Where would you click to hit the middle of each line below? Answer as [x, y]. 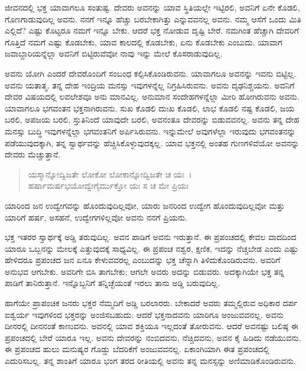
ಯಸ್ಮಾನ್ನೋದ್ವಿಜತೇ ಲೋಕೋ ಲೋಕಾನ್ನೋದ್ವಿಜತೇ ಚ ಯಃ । [110, 174]
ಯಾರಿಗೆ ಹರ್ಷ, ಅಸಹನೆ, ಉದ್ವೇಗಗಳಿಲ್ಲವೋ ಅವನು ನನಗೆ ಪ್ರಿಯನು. [96, 217]
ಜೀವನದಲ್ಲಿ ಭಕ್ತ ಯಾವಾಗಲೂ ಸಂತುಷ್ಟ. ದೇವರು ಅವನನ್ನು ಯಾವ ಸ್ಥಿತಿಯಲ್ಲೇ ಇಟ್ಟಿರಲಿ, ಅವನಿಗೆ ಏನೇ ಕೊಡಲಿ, [152, 7]
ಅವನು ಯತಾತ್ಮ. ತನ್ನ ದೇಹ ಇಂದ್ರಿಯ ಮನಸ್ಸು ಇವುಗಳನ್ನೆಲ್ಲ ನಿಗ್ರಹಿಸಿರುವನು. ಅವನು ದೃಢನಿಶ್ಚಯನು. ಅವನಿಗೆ [150, 85]
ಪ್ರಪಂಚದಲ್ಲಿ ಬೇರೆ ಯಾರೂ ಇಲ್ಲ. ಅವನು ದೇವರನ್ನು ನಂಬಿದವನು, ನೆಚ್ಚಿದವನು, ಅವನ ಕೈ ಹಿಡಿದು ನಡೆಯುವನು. [153, 337]
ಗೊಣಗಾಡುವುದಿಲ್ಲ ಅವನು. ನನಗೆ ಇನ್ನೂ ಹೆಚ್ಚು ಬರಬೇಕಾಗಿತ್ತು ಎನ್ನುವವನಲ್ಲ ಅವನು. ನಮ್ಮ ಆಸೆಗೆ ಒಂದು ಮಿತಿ [153, 19]
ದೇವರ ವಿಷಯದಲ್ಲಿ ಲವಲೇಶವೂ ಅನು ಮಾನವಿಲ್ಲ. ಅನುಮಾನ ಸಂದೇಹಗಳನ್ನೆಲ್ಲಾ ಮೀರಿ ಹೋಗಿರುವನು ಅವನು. [152, 96]
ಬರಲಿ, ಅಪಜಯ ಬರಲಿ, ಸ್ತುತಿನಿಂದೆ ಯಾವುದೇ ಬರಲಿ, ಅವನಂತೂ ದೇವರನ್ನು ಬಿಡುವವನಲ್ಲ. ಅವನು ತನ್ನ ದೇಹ [152, 119]
